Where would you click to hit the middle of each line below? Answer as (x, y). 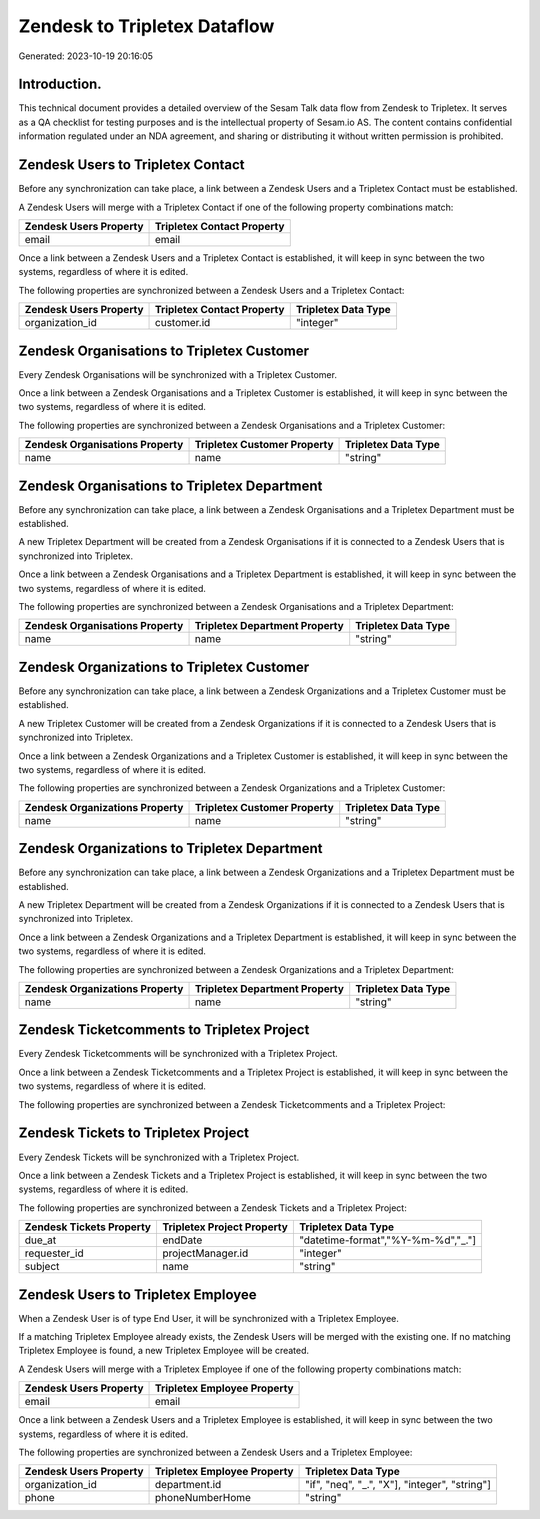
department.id (188, 1485)
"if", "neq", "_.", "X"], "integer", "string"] (398, 1485)
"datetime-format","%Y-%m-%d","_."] (387, 1240)
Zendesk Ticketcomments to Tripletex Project (164, 1030)
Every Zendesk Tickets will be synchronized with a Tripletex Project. (159, 1157)
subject (42, 1267)
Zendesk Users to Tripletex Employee (137, 1294)
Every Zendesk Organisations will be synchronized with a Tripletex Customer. (177, 374)
